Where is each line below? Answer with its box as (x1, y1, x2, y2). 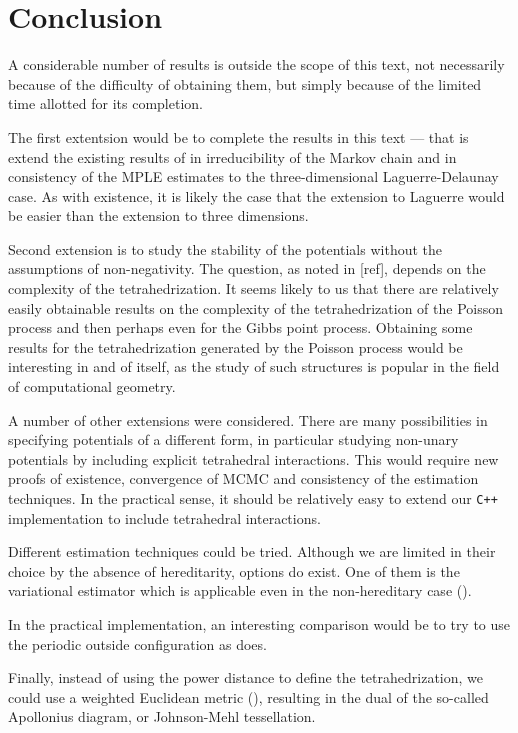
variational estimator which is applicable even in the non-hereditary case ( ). (8, 580, 472, 601)
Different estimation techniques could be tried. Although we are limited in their (8, 541, 496, 562)
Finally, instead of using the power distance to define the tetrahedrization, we (8, 667, 484, 688)
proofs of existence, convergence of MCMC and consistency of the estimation (8, 468, 479, 489)
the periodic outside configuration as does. (8, 633, 267, 654)
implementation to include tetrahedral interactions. (8, 507, 321, 528)
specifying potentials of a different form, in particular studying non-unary (8, 429, 459, 450)
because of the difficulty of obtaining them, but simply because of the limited (8, 73, 482, 94)
